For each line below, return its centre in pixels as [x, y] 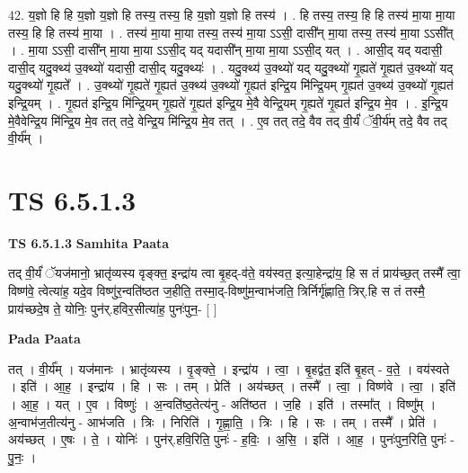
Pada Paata [44, 339]
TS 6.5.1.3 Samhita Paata [89, 242]
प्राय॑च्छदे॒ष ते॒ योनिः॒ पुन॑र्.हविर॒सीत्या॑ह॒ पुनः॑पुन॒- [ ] [113, 308]
